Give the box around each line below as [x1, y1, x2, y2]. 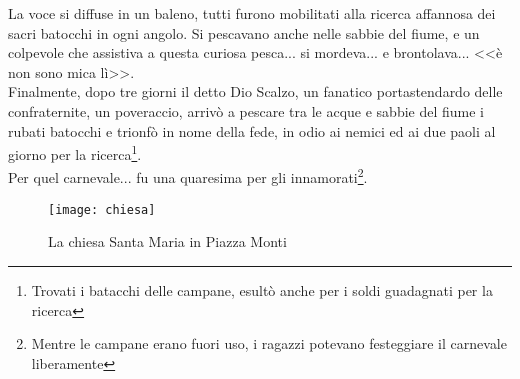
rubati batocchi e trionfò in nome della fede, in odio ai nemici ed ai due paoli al [8, 120, 496, 141]
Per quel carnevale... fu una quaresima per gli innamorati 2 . [8, 164, 368, 188]
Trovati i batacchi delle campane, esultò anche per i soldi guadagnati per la [31, 279, 493, 300]
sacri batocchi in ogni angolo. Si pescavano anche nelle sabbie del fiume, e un [8, 22, 480, 43]
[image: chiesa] [48, 202, 156, 217]
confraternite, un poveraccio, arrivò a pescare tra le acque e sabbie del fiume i [8, 100, 485, 121]
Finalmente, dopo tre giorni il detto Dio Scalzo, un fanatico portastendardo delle [8, 81, 503, 102]
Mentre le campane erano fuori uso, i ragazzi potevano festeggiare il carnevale [31, 333, 507, 354]
